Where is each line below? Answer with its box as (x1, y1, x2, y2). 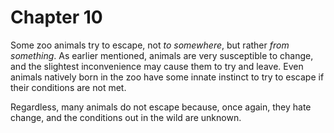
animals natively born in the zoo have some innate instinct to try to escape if (10, 71, 325, 83)
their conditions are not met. (10, 81, 127, 93)
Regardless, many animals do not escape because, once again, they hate (10, 101, 312, 113)
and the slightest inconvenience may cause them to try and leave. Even (10, 60, 304, 72)
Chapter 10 (10, 6, 103, 29)
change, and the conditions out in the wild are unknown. (10, 111, 242, 123)
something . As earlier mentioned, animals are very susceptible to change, (10, 49, 314, 61)
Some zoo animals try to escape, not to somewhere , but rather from (10, 39, 290, 51)
